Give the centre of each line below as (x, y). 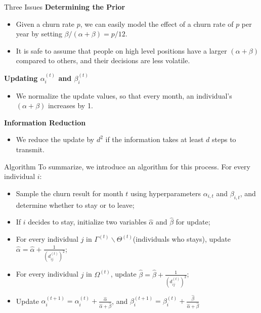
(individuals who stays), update (182, 238)
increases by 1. (70, 105)
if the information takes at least (155, 139)
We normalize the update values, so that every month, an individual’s (124, 95)
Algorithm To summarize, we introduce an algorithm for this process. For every (127, 166)
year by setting (39, 34)
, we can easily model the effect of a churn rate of (157, 24)
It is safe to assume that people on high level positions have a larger (121, 50)
